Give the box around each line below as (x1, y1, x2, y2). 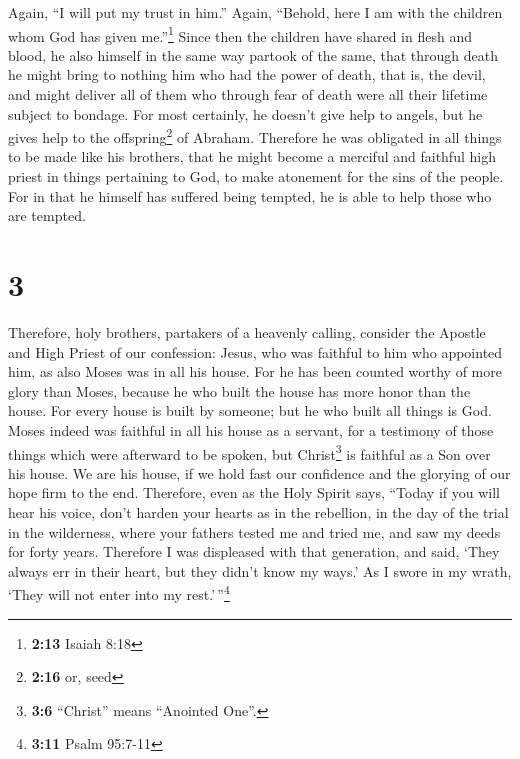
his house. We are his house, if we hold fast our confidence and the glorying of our (8, 462, 511, 483)
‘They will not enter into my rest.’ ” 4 (8, 581, 230, 604)
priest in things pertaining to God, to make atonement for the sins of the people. (8, 166, 504, 187)
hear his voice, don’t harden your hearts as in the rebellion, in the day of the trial (8, 501, 509, 522)
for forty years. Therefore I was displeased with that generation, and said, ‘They (8, 541, 500, 562)
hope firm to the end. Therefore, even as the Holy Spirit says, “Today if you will (8, 482, 500, 503)
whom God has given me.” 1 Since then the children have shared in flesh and (8, 22, 472, 46)
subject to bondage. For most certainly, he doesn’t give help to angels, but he (8, 103, 483, 124)
